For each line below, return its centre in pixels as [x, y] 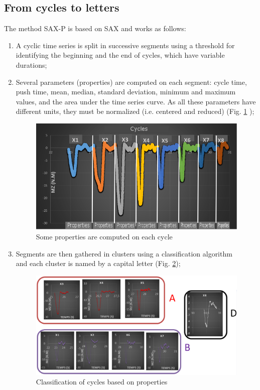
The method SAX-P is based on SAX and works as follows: [95, 28]
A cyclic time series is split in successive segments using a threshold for [125, 45]
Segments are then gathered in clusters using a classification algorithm [124, 253]
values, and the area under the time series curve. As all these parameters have [136, 101]
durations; [31, 64]
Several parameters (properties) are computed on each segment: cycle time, [131, 82]
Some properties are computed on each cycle [104, 236]
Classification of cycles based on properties [102, 382]
